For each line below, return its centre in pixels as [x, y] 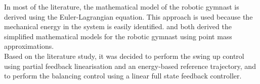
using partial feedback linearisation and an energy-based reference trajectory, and [130, 66]
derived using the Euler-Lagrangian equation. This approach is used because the [128, 16]
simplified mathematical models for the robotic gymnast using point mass [118, 36]
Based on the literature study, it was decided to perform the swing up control [124, 56]
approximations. [29, 46]
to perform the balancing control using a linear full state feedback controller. [123, 76]
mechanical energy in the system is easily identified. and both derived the [118, 26]
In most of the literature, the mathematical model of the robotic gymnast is [122, 7]
